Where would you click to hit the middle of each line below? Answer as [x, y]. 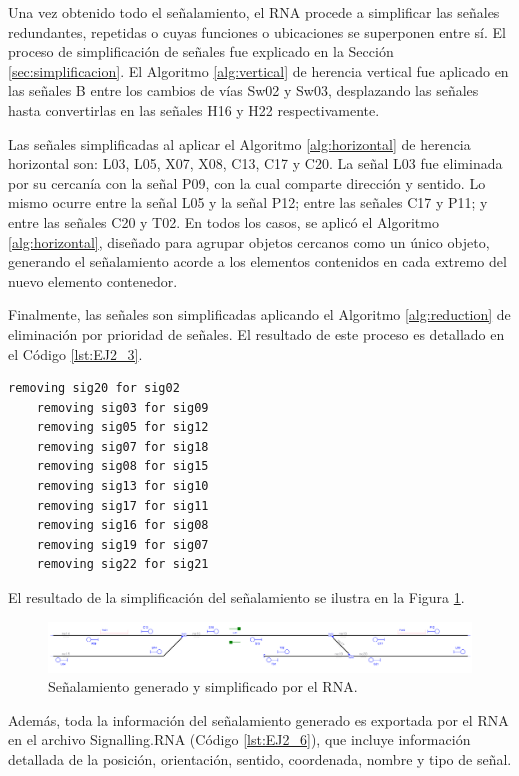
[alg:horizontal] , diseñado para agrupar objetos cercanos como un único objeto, [249, 241]
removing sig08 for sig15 [122, 466]
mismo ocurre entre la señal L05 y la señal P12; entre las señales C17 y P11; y [248, 202]
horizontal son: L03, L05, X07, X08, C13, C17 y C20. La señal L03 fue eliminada [255, 163]
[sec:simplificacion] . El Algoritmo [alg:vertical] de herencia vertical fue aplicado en [258, 70]
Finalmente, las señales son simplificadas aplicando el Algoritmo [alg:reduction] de [259, 314]
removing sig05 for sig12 [122, 427]
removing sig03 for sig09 [122, 407]
